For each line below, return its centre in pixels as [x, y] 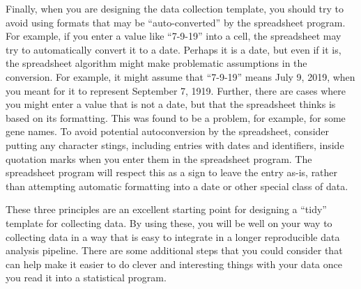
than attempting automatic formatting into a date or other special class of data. [177, 186]
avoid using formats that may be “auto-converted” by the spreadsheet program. [176, 22]
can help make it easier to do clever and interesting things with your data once [174, 264]
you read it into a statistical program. [86, 278]
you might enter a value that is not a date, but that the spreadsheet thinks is [171, 104]
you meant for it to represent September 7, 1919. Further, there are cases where [176, 90]
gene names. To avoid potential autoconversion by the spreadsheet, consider [168, 131]
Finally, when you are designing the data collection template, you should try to [175, 8]
